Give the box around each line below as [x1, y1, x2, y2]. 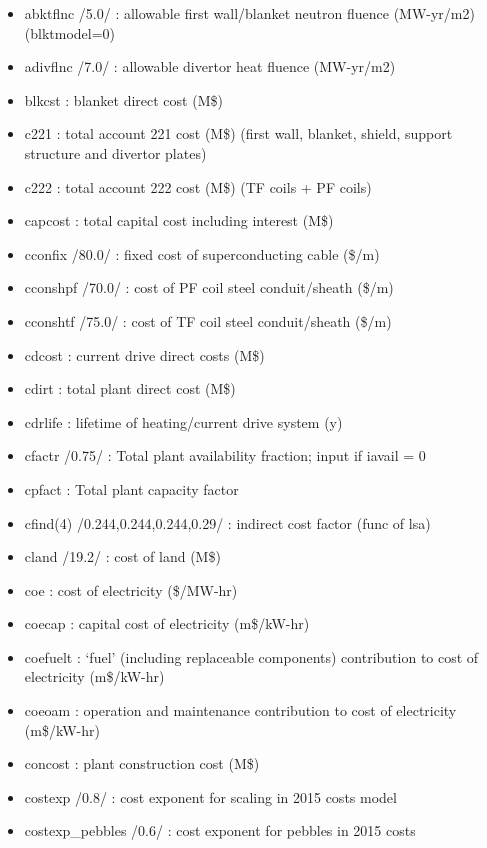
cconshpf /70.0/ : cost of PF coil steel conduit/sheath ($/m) [24, 277, 394, 298]
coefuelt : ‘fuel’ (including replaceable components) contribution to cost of [24, 646, 479, 667]
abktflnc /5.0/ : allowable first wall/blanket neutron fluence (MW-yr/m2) [24, 3, 475, 23]
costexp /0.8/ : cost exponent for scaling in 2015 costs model [24, 786, 397, 807]
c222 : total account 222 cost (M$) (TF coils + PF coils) [24, 176, 372, 197]
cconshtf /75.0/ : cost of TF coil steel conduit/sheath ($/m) [24, 310, 392, 331]
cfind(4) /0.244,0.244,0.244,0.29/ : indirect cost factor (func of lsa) [24, 512, 431, 533]
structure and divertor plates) [24, 142, 207, 163]
